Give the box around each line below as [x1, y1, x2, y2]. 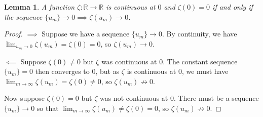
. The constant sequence [163, 56, 238, 66]
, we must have [181, 66, 229, 76]
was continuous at [101, 56, 157, 66]
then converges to [35, 66, 90, 76]
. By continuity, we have [162, 28, 237, 39]
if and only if [212, 2, 253, 12]
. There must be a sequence [173, 93, 259, 103]
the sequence [4, 11, 43, 22]
